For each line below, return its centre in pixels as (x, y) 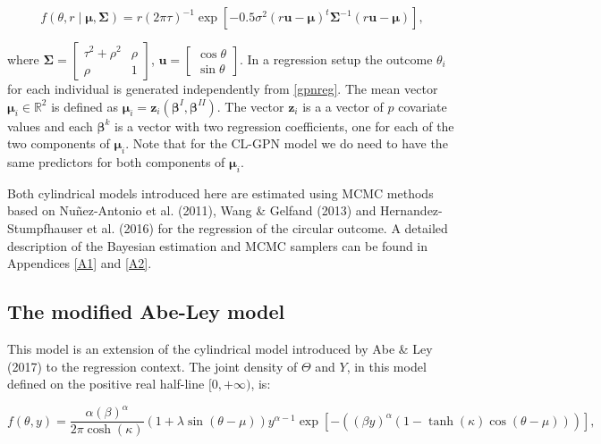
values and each (50, 126)
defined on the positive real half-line (106, 384)
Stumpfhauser (45, 227)
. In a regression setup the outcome (336, 59)
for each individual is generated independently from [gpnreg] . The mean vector (223, 88)
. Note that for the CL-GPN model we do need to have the (287, 143)
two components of (59, 143)
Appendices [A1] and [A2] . (80, 263)
